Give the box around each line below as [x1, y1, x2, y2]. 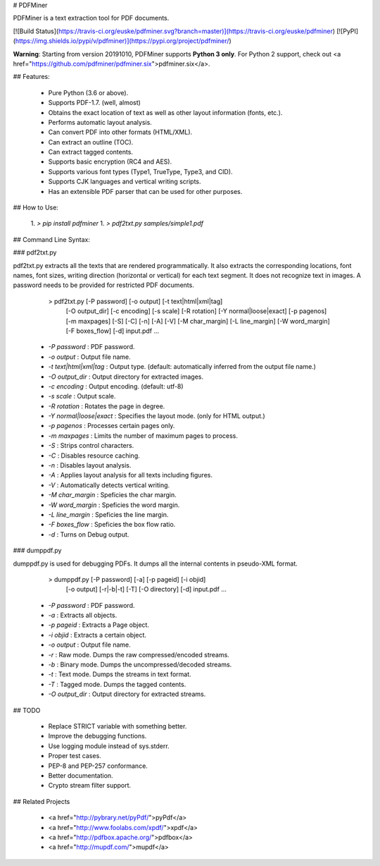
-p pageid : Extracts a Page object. [48, 621, 149, 629]
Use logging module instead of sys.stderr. [48, 741, 170, 750]
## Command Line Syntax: [13, 235, 91, 243]
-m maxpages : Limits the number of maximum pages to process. [48, 431, 239, 440]
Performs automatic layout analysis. [48, 118, 153, 126]
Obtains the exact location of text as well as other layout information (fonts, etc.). [48, 108, 283, 116]
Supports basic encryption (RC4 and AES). [48, 157, 172, 166]
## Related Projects [13, 797, 70, 805]
